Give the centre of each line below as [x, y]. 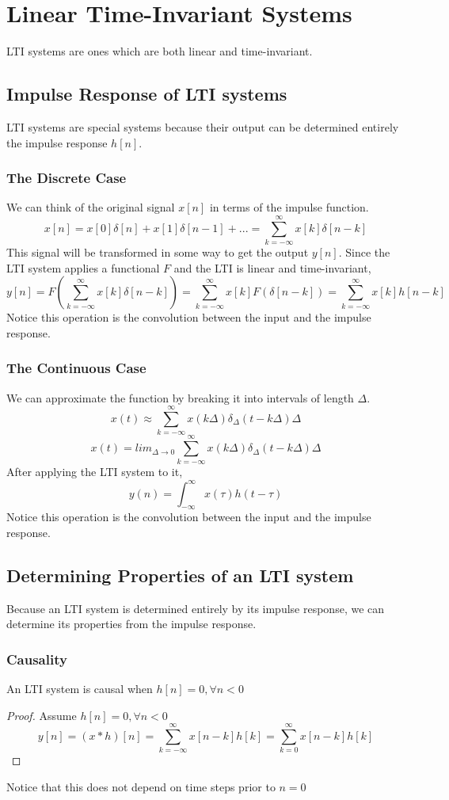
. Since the [364, 252]
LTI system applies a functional [83, 267]
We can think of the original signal [91, 207]
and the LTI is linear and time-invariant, [272, 267]
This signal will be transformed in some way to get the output [158, 252]
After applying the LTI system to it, [95, 472]
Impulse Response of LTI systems [147, 94]
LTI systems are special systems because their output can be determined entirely [203, 126]
